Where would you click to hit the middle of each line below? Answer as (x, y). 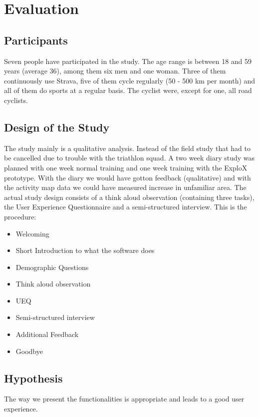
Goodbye (29, 351)
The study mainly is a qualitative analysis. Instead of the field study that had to (127, 148)
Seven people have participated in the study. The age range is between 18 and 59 (128, 61)
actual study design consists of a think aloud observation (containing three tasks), (129, 197)
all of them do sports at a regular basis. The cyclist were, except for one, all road (128, 90)
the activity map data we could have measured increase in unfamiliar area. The (125, 187)
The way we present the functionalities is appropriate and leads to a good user (124, 399)
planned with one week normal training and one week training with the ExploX (126, 167)
